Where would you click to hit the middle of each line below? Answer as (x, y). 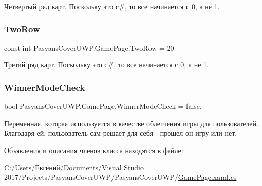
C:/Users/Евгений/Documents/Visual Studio (74, 167)
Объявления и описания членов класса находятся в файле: (94, 150)
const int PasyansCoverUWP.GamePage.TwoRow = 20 (89, 47)
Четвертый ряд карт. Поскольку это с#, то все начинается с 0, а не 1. (112, 6)
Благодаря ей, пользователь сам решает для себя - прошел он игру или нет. (121, 133)
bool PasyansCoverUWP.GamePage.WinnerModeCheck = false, (103, 106)
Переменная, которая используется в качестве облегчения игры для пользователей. (131, 123)
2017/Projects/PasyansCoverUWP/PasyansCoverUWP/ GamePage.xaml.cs (120, 177)
